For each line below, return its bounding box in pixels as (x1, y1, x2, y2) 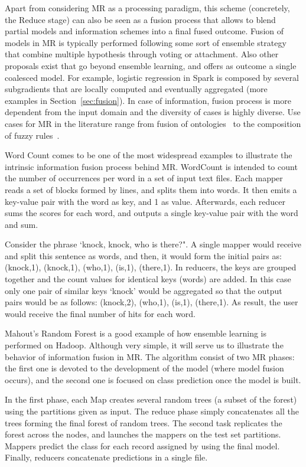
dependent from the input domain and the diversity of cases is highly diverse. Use (5, 106, 301, 118)
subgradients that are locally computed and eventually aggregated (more (5, 83, 268, 95)
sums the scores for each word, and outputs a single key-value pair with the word (5, 207, 298, 219)
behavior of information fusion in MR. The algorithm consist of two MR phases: (5, 350, 295, 363)
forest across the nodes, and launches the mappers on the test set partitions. (5, 428, 281, 440)
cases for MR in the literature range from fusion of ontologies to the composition (5, 117, 301, 129)
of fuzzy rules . (5, 129, 60, 141)
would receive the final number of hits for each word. (5, 307, 196, 319)
